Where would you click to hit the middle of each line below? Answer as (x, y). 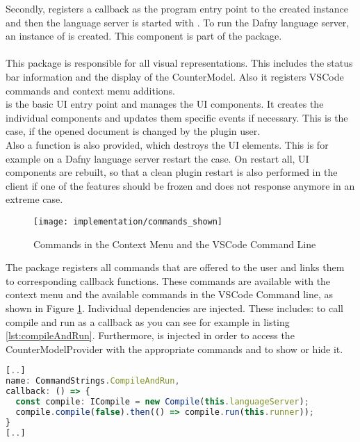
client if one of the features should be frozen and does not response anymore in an (180, 185)
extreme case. (34, 199)
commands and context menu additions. (90, 90)
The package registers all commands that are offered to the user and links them (175, 267)
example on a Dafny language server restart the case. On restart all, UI (157, 158)
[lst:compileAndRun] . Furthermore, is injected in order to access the (150, 335)
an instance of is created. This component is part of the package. (144, 36)
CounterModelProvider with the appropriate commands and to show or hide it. (174, 349)
